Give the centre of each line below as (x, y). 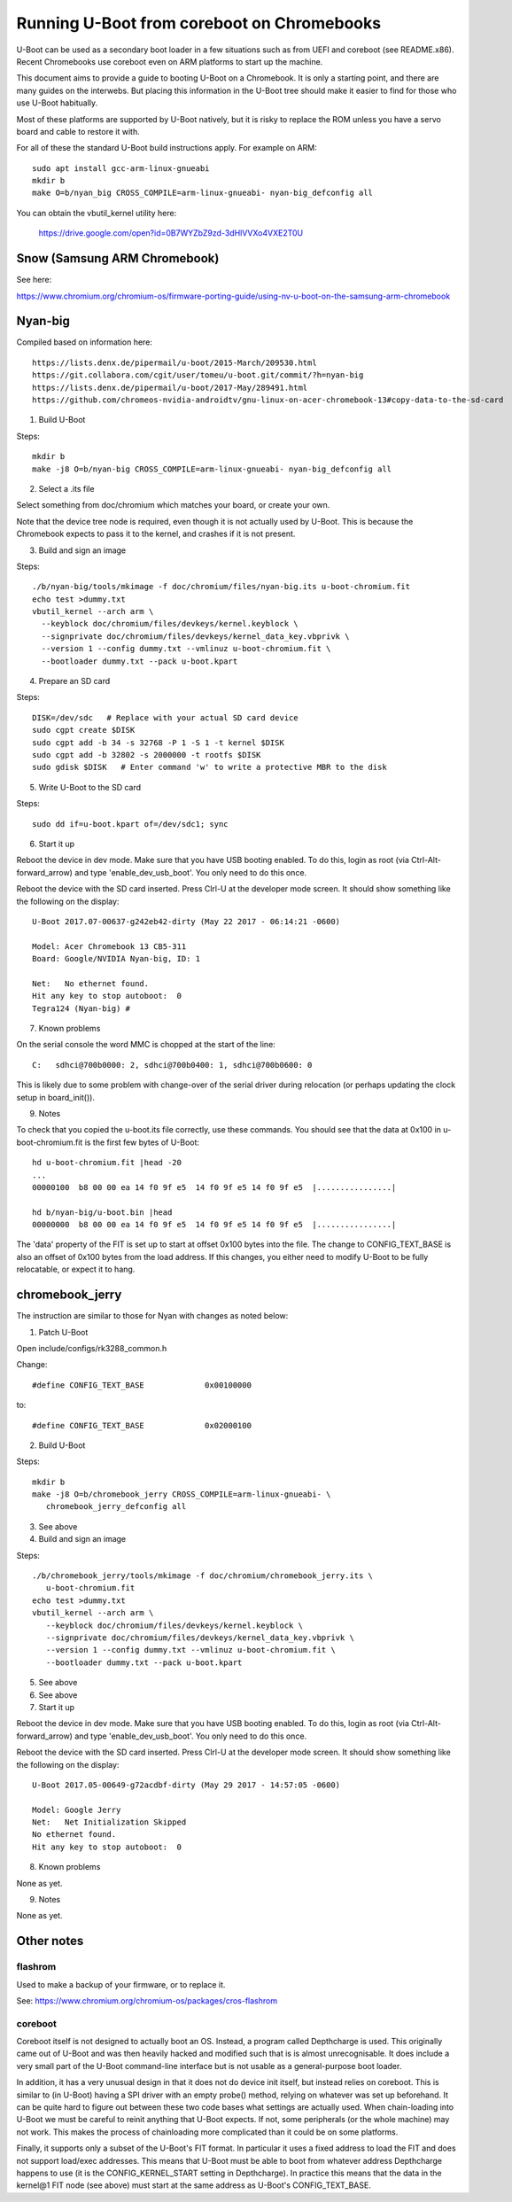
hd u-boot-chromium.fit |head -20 (107, 1163)
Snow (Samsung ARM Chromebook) (118, 258)
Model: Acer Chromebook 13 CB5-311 (109, 946)
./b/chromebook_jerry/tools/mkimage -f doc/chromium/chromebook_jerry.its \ (203, 1576)
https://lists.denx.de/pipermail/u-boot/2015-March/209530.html (175, 362)
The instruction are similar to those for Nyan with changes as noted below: (152, 1316)
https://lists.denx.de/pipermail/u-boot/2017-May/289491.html (170, 387)
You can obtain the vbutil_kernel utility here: (97, 213)
